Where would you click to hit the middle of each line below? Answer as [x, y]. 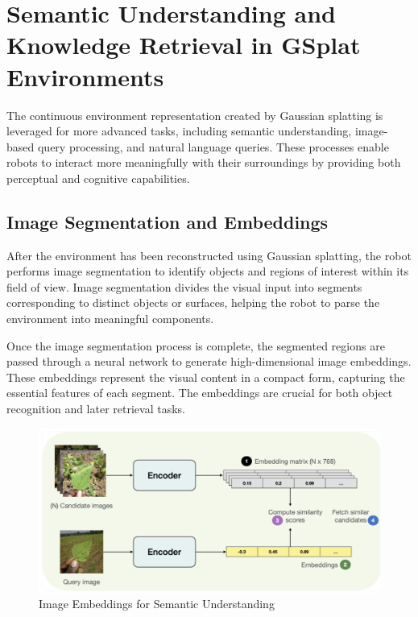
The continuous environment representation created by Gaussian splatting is [195, 115]
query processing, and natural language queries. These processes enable [213, 146]
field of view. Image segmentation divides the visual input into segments [184, 286]
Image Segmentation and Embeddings [168, 221]
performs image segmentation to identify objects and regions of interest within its [208, 271]
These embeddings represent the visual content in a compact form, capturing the [206, 377]
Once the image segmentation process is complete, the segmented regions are [196, 345]
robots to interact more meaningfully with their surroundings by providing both [204, 162]
